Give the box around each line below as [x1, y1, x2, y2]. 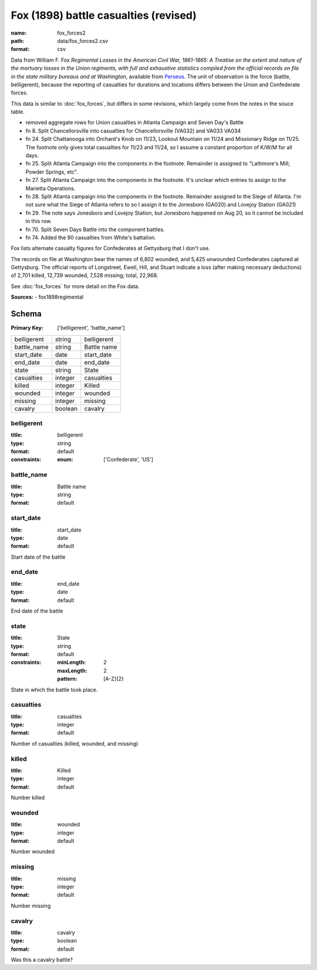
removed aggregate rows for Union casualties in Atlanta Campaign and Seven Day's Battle [25, 119, 244, 126]
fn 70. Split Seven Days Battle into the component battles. [25, 226, 165, 233]
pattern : [57, 675, 77, 682]
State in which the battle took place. [11, 686, 98, 693]
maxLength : [57, 667, 87, 674]
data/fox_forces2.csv [57, 37, 109, 44]
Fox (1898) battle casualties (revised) [11, 9, 197, 22]
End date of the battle [11, 607, 63, 614]
